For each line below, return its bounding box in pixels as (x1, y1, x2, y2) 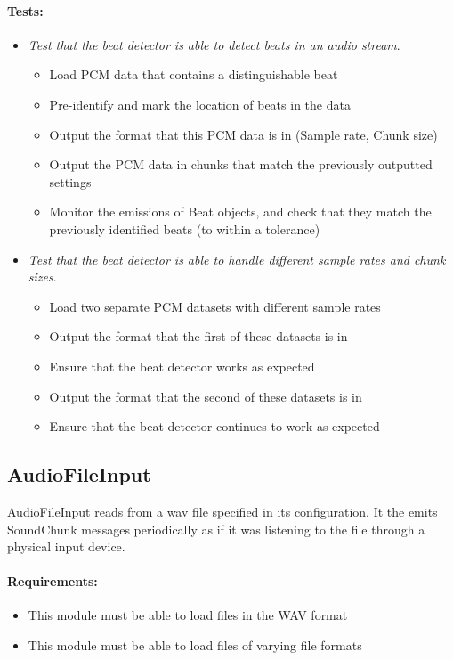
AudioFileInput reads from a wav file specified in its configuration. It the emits (7, 501, 438, 520)
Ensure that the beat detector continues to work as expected (49, 417, 380, 436)
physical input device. (7, 537, 125, 556)
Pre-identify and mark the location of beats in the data (49, 94, 351, 113)
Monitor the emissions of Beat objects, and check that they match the (49, 202, 432, 221)
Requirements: (7, 572, 98, 591)
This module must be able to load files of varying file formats (28, 636, 362, 655)
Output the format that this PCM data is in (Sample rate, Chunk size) (49, 125, 438, 143)
